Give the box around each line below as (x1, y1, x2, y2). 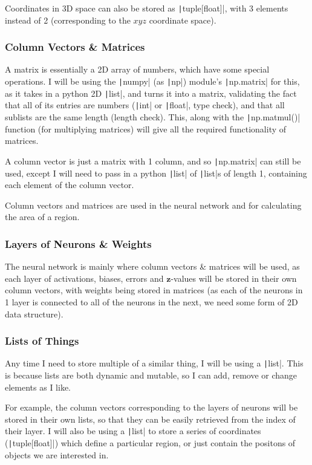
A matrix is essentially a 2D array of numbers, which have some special (5, 63, 270, 76)
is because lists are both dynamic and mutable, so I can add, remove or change (5, 369, 297, 382)
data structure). (5, 307, 63, 320)
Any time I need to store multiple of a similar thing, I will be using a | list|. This (5, 357, 304, 369)
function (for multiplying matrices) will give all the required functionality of (5, 122, 287, 135)
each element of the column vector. (5, 178, 134, 191)
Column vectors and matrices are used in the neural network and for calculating (5, 198, 302, 211)
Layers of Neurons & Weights (5, 236, 152, 251)
